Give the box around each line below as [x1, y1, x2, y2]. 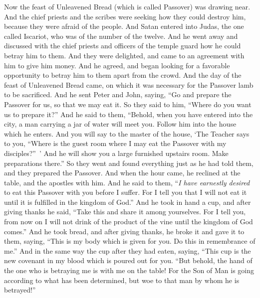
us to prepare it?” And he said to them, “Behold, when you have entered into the [4, 109, 253, 119]
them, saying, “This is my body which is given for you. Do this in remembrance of [4, 236, 256, 246]
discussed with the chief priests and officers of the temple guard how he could [4, 40, 241, 51]
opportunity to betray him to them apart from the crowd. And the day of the [4, 70, 242, 80]
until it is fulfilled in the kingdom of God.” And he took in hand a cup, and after [4, 196, 251, 207]
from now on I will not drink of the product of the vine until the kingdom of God [4, 216, 253, 227]
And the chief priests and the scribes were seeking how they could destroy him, [4, 11, 246, 21]
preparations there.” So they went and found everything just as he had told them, [4, 157, 254, 168]
